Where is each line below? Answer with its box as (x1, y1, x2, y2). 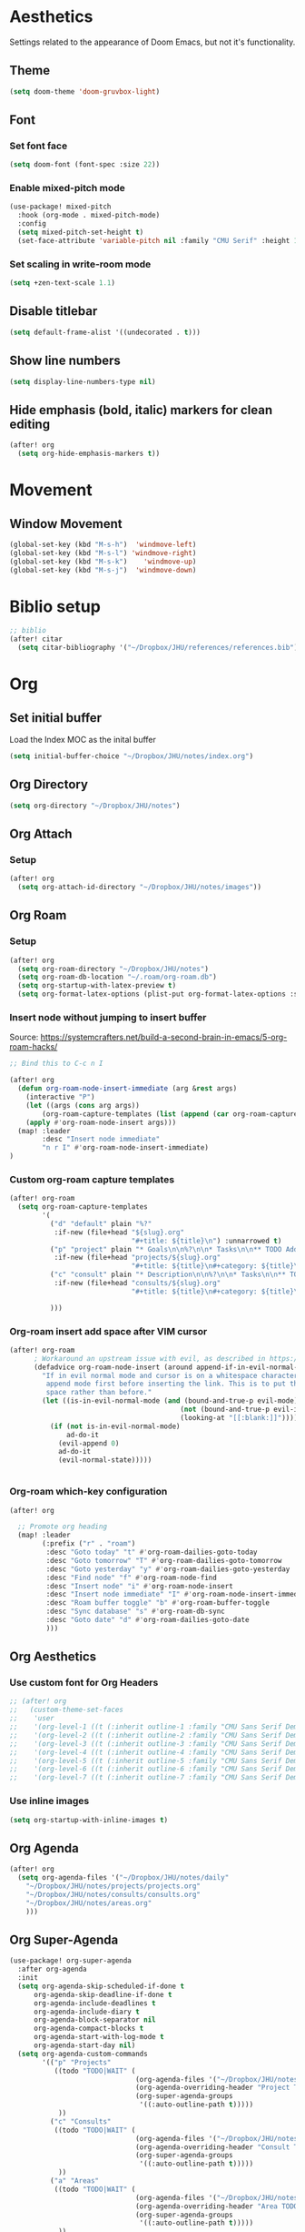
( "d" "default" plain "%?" (49, 1219, 152, 1228)
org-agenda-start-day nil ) (33, 2041, 136, 2050)
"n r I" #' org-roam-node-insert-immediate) (42, 1143, 209, 1152)
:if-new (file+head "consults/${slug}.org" (54, 1279, 221, 1288)
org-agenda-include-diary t (33, 2007, 141, 2016)
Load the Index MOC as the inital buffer (9, 735, 157, 746)
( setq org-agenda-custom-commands (17, 2049, 148, 2058)
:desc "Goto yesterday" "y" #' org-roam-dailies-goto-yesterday (45, 1564, 290, 1574)
